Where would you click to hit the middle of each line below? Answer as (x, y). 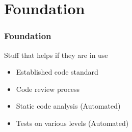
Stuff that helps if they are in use (56, 55)
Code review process (48, 89)
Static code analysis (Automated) (68, 106)
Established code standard (57, 72)
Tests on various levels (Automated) (72, 123)
